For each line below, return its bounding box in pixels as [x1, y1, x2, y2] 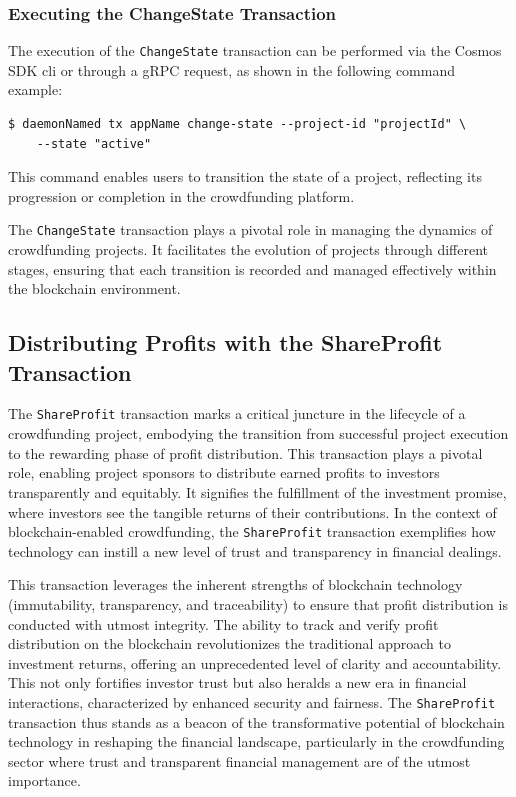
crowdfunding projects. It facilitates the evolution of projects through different [8, 239, 488, 260]
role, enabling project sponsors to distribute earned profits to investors [8, 462, 440, 483]
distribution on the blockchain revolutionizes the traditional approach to [8, 633, 451, 654]
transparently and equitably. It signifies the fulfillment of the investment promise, [8, 481, 507, 502]
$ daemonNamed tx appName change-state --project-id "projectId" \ [8, 117, 467, 132]
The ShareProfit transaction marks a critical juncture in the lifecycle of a [8, 403, 466, 424]
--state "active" [36, 136, 152, 151]
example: [8, 79, 63, 100]
